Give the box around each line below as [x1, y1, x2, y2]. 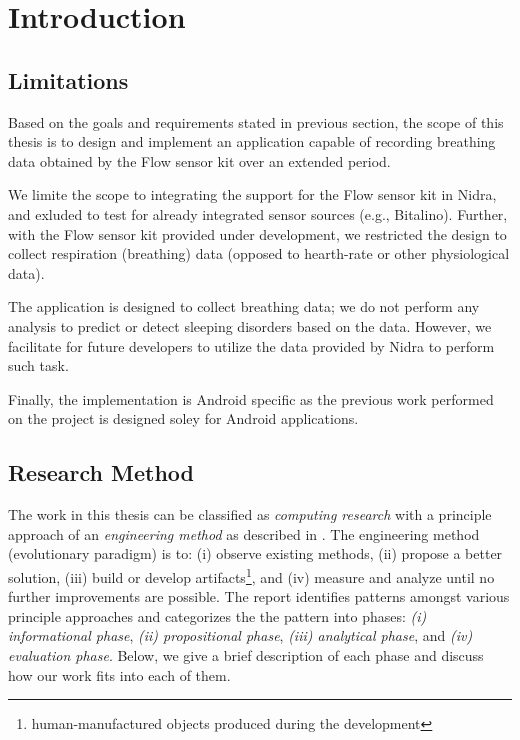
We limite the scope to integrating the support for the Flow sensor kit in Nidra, [8, 184, 497, 205]
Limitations [8, 64, 129, 95]
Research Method [8, 457, 194, 488]
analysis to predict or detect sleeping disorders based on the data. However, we [8, 315, 492, 336]
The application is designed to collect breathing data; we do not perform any [8, 296, 480, 317]
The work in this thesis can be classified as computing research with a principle [8, 504, 492, 525]
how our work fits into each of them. [8, 664, 231, 685]
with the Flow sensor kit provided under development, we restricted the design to [8, 223, 507, 244]
